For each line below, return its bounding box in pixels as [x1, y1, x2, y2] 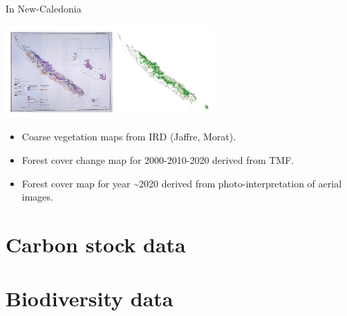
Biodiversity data [6, 284, 173, 313]
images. [21, 189, 53, 204]
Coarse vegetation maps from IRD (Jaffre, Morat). [21, 129, 236, 144]
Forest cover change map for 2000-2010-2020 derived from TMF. [21, 152, 294, 167]
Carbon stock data [6, 230, 186, 258]
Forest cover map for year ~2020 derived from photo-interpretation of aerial [21, 176, 342, 190]
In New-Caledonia [6, 1, 82, 15]
